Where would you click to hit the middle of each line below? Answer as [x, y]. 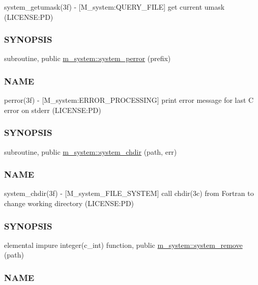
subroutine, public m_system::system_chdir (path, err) [91, 151]
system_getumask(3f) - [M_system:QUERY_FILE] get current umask [114, 7]
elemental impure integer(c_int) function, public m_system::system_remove [123, 245]
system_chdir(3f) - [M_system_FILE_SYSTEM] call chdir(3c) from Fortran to [129, 193]
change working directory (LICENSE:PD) [69, 203]
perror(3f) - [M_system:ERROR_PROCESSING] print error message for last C [129, 100]
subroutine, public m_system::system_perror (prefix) [88, 58]
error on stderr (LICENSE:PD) [53, 110]
